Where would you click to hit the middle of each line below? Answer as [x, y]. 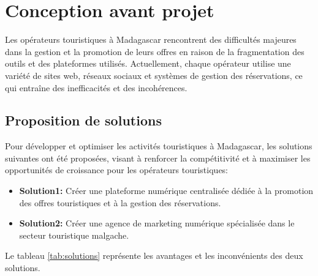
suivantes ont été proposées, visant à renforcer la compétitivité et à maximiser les [158, 158]
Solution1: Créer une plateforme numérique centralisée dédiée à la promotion [166, 191]
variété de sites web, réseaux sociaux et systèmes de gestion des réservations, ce [154, 75]
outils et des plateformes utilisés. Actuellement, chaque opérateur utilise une [148, 63]
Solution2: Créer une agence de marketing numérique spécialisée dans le [157, 223]
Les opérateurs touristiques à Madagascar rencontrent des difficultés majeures [151, 39]
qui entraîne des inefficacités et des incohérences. [96, 87]
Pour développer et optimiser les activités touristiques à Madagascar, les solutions [159, 146]
